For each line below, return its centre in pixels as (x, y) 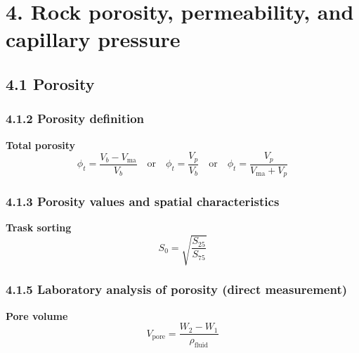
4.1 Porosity (50, 83)
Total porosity (41, 145)
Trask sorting (39, 227)
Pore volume (37, 315)
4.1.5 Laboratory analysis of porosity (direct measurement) (177, 289)
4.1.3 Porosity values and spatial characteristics (143, 201)
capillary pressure (93, 39)
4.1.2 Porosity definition (75, 118)
